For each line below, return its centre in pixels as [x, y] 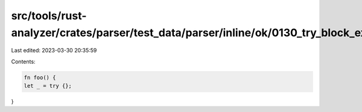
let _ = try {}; [48, 86]
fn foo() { [40, 77]
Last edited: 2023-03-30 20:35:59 [54, 51]
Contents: [23, 61]
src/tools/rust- [49, 16]
